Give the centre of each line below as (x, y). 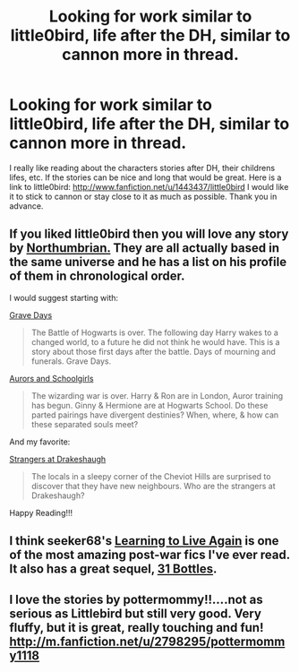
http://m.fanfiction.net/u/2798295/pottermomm (147, 641)
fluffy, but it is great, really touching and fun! (137, 628)
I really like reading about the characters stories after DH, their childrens (142, 168)
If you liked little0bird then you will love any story (149, 234)
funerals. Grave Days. (71, 361)
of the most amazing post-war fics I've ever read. (150, 555)
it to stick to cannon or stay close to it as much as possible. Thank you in (143, 196)
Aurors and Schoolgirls (51, 378)
